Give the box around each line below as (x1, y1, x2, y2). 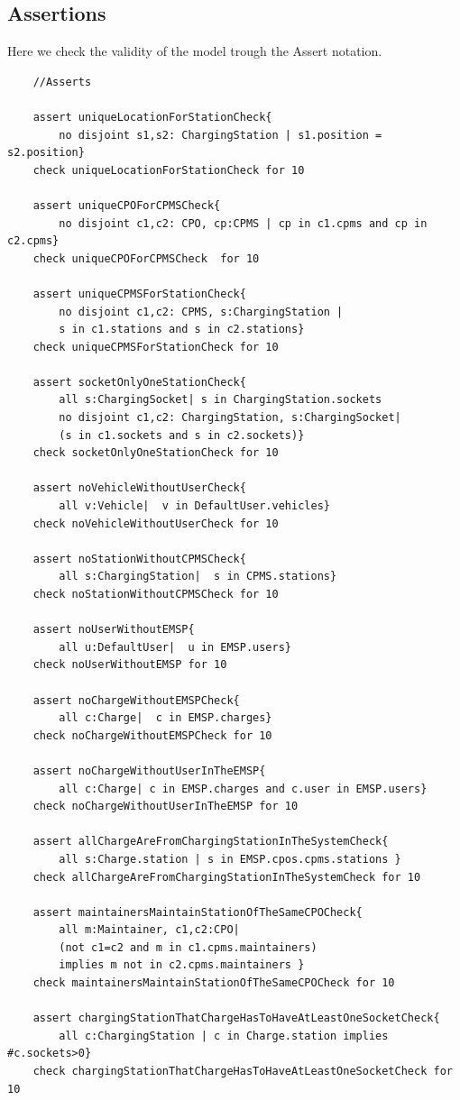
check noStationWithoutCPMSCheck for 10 (32, 588, 279, 601)
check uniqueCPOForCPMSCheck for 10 (32, 252, 260, 265)
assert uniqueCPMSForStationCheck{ (32, 287, 246, 300)
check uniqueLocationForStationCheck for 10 (32, 163, 305, 177)
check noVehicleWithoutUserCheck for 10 (32, 517, 279, 530)
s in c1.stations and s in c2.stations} (59, 323, 305, 336)
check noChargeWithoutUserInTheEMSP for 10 (32, 800, 299, 813)
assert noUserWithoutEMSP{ (32, 623, 195, 637)
